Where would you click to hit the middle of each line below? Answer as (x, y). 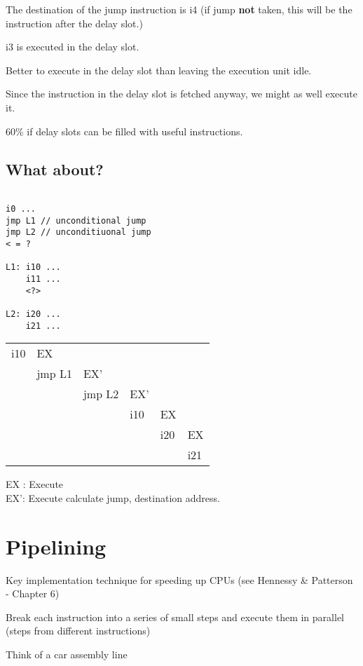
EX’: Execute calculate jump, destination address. (113, 497)
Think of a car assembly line (67, 654)
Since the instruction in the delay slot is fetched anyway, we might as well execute (181, 94)
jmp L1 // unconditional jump (76, 220)
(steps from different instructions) (78, 631)
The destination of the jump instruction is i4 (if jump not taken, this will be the (179, 9)
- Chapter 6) (33, 593)
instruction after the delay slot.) (74, 23)
